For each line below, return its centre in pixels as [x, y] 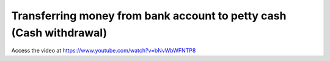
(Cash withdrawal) [59, 33]
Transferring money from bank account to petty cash [149, 16]
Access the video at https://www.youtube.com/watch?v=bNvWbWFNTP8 [104, 51]
